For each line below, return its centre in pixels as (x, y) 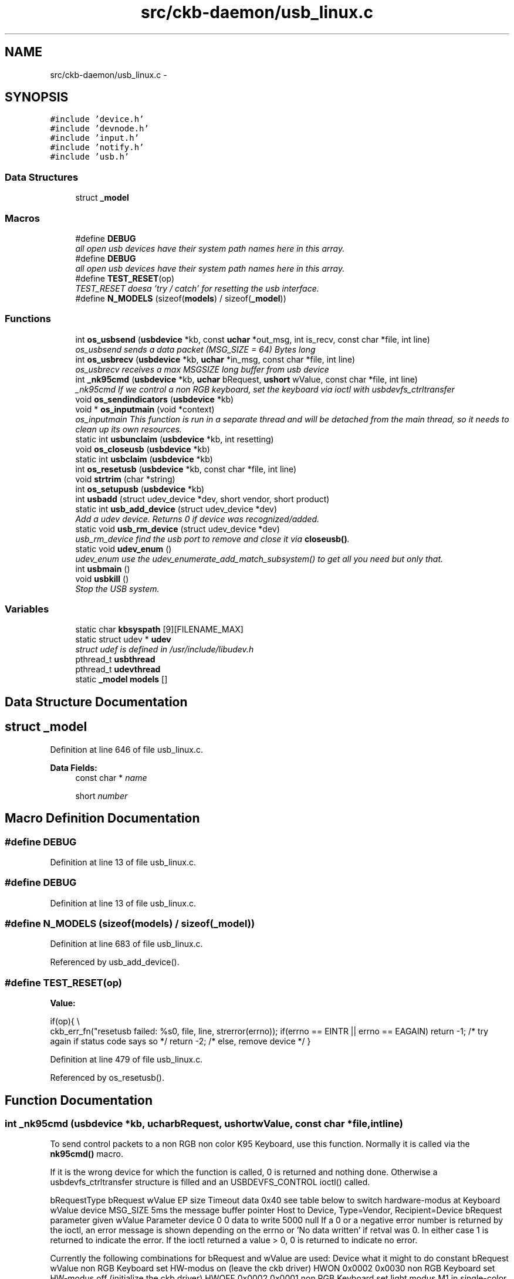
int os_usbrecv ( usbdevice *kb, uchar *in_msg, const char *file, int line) (215, 359)
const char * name (111, 777)
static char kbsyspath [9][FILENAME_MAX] (159, 630)
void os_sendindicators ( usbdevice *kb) (155, 399)
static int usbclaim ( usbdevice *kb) (144, 459)
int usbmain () (103, 569)
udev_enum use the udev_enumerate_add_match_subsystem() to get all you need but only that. (259, 559)
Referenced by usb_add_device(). (115, 962)
